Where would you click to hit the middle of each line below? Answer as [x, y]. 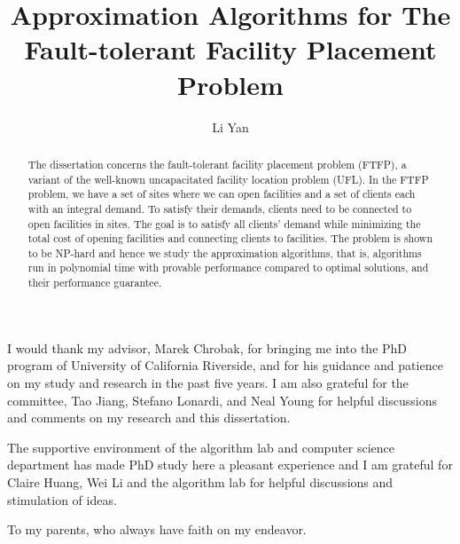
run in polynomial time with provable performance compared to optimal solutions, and [228, 268]
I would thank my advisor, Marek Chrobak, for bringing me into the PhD [207, 347]
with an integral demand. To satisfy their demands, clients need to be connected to [220, 208]
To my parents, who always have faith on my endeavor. [157, 529]
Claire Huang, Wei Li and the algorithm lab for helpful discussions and [200, 481]
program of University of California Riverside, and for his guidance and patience [225, 365]
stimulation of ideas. [62, 499]
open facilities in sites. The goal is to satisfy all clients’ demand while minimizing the [224, 223]
